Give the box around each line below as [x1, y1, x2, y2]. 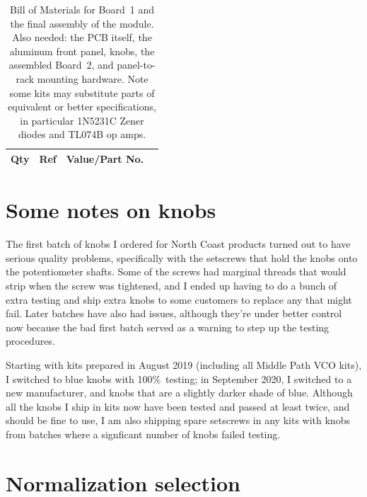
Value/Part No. [66, 151, 144, 166]
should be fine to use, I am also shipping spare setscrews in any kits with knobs [6, 413, 350, 428]
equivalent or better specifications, [8, 99, 156, 114]
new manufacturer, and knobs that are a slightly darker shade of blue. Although [6, 385, 353, 400]
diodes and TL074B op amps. [18, 127, 146, 142]
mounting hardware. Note [37, 71, 148, 86]
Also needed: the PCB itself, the [12, 30, 152, 45]
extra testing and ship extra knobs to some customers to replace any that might [6, 292, 352, 307]
